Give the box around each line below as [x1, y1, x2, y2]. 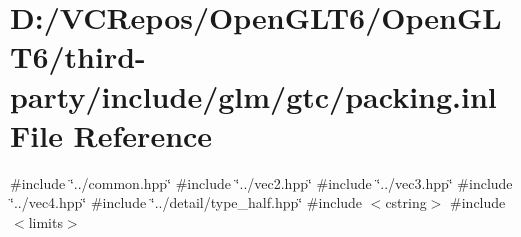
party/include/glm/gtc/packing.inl [10, 75, 497, 116]
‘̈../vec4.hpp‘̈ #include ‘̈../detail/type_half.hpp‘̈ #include [10, 192, 363, 213]
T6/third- [10, 36, 146, 77]
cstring [385, 192, 427, 213]
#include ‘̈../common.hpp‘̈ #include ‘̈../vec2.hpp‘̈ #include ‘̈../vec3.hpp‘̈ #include [10, 172, 513, 193]
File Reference [10, 114, 213, 155]
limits [28, 211, 63, 232]
